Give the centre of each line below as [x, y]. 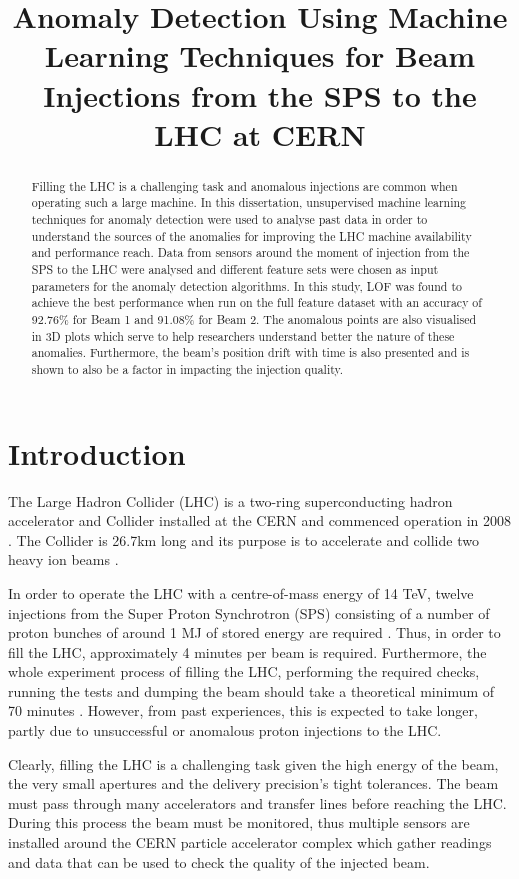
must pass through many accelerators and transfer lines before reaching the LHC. [257, 802]
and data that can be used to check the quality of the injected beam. [219, 861]
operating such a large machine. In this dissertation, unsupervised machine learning [249, 202]
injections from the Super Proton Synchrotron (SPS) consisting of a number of [249, 612]
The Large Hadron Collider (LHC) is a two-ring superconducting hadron [230, 500]
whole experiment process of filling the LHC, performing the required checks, [244, 671]
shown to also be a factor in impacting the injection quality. [187, 368]
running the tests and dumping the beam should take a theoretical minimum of [251, 690]
